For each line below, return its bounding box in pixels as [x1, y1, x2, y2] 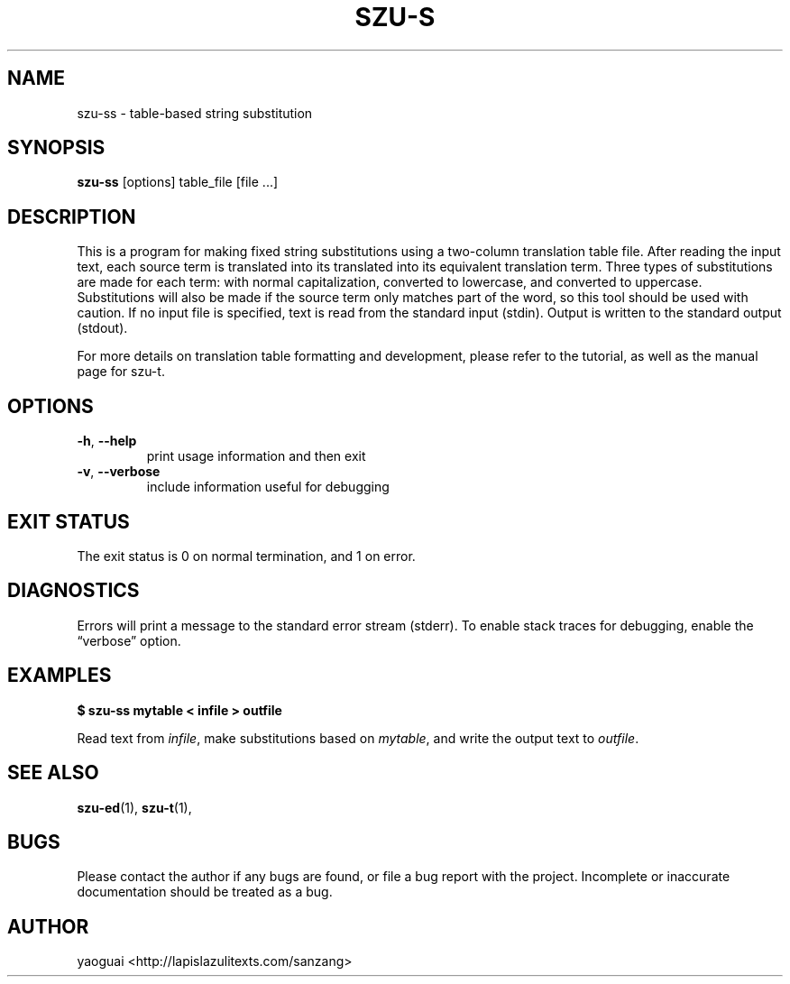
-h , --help [77, 433, 137, 449]
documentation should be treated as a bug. [77, 884, 333, 900]
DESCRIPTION [7, 205, 136, 228]
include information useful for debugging [146, 479, 390, 495]
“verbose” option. [77, 632, 181, 648]
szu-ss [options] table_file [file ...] [77, 174, 279, 190]
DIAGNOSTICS [7, 579, 140, 602]
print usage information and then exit [146, 448, 366, 464]
